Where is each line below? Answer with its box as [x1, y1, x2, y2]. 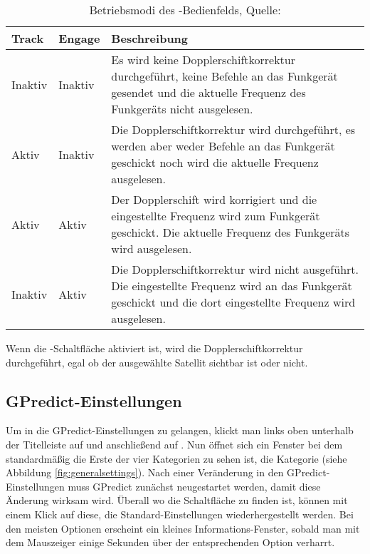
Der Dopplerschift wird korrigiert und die [111, 191, 317, 207]
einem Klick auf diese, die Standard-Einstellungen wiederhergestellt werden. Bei [6, 506, 354, 521]
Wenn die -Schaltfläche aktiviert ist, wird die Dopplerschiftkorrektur [6, 341, 303, 355]
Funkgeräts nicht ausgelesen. [111, 101, 253, 117]
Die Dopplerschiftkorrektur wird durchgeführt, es [111, 121, 356, 138]
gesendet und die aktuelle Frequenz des [111, 84, 306, 101]
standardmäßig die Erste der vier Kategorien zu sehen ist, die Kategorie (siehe [6, 451, 347, 466]
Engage [58, 30, 100, 46]
